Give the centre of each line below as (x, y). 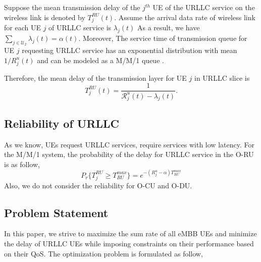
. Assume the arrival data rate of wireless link (185, 17)
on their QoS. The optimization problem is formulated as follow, (103, 253)
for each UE (22, 28)
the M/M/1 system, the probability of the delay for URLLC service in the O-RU (129, 154)
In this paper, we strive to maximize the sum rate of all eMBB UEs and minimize (130, 233)
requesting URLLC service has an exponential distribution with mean (129, 50)
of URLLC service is (80, 28)
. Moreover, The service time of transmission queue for (163, 38)
